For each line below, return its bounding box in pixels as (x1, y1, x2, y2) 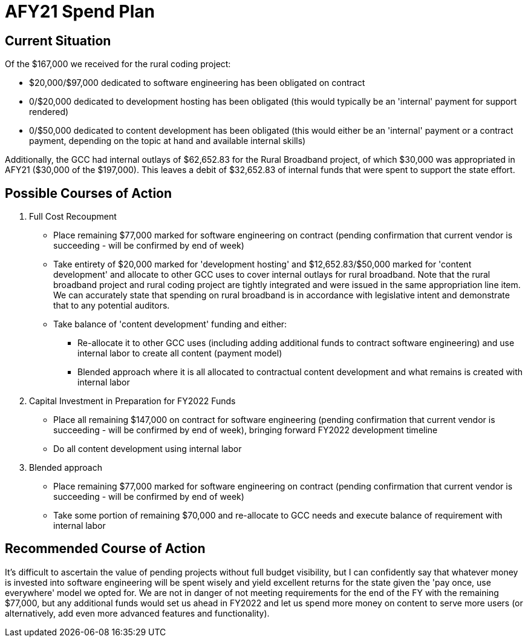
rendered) (29, 106, 69, 117)
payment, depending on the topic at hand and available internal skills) (29, 136, 306, 146)
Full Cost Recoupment (29, 211, 117, 222)
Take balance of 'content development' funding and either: (53, 319, 287, 330)
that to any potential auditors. (53, 300, 170, 311)
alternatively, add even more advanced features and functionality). (5, 608, 270, 618)
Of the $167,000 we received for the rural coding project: (5, 59, 231, 70)
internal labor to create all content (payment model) (77, 348, 282, 359)
